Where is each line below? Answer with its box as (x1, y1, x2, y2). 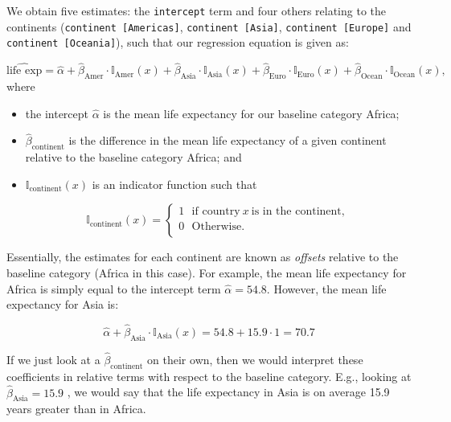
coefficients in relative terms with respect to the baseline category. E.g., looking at (6, 367, 412, 384)
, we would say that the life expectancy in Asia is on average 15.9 (67, 383, 390, 400)
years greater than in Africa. (6, 400, 146, 417)
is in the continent (251, 206, 342, 218)
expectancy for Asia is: (6, 296, 119, 313)
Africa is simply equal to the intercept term (6, 280, 221, 297)
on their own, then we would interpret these (147, 350, 363, 367)
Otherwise (191, 221, 242, 233)
